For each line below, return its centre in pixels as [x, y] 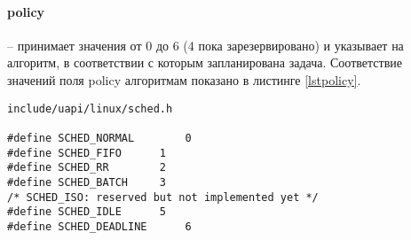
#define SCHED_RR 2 [87, 168]
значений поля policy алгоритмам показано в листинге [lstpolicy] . [184, 79]
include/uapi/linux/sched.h [90, 108]
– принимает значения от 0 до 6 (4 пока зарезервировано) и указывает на [205, 45]
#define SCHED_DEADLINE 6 [99, 226]
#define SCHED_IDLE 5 [87, 212]
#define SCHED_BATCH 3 [87, 182]
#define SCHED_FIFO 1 [87, 153]
